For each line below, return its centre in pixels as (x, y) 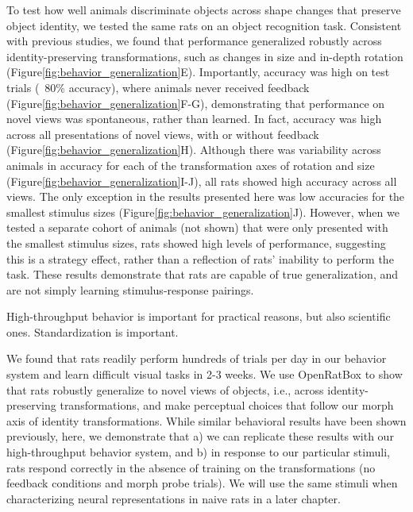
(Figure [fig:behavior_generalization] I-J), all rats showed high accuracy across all (202, 181)
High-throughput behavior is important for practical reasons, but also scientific (199, 316)
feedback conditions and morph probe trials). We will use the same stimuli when (202, 483)
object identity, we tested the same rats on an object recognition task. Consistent (204, 25)
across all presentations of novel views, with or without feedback (163, 134)
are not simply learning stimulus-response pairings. (130, 289)
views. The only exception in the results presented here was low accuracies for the (206, 196)
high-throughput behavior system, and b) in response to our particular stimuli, (198, 452)
